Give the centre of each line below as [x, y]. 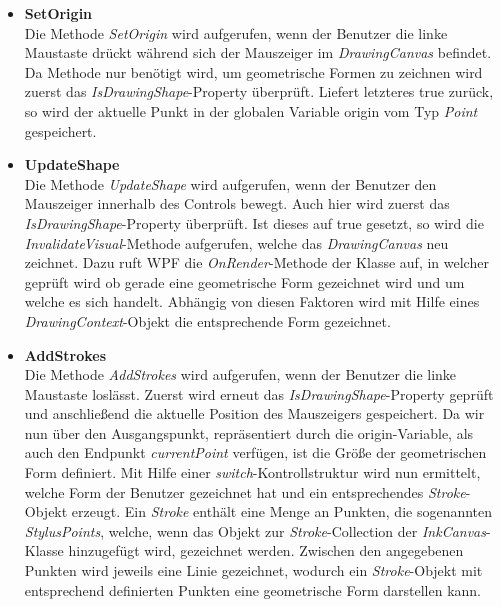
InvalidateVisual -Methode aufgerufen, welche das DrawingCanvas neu [236, 242]
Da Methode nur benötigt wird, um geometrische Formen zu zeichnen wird [253, 71]
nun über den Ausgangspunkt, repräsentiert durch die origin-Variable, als [249, 432]
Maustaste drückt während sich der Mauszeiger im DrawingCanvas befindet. [258, 52]
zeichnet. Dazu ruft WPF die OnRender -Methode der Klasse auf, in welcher [256, 262]
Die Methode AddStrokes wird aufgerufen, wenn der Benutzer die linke [240, 374]
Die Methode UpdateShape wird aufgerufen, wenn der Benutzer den [230, 183]
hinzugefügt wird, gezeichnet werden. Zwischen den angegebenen [266, 550]
